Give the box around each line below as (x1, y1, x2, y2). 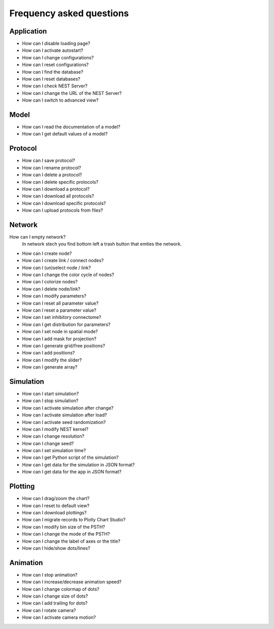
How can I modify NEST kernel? (22, 426, 89, 432)
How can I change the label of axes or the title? (22, 538, 121, 544)
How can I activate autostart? (22, 47, 83, 53)
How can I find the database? (22, 69, 84, 75)
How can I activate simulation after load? (22, 412, 107, 418)
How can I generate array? (22, 364, 78, 370)
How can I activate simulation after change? (22, 405, 114, 411)
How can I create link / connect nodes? (22, 257, 104, 263)
